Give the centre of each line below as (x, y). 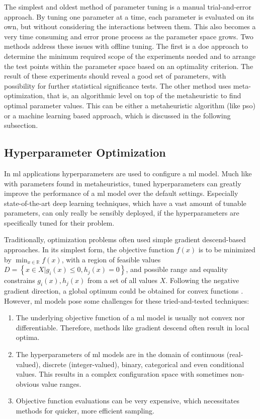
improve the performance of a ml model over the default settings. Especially (121, 193)
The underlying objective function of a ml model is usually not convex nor (130, 318)
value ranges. (61, 383)
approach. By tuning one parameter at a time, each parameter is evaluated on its (129, 16)
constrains (20, 280)
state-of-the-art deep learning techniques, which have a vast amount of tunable (125, 203)
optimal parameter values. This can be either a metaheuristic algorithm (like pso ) (130, 105)
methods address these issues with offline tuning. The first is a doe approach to (126, 46)
